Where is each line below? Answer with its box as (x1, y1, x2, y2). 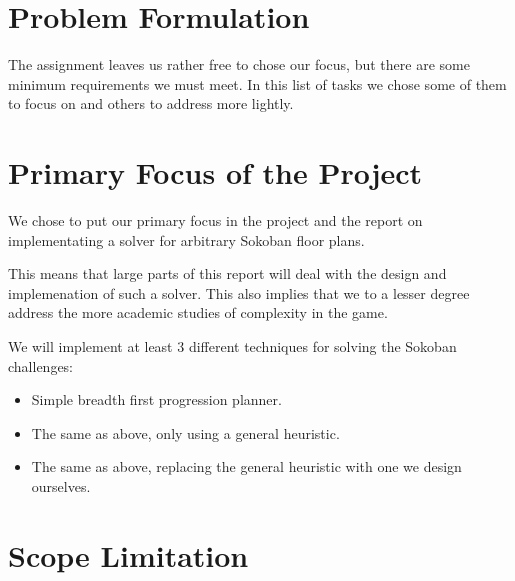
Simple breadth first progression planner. (31, 389, 282, 410)
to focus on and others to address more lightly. (8, 93, 294, 114)
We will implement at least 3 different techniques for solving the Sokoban (8, 336, 457, 356)
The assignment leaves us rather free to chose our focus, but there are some (8, 54, 470, 75)
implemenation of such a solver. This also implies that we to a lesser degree (8, 282, 470, 303)
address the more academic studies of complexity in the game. (8, 302, 388, 323)
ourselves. (31, 475, 91, 496)
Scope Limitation (8, 534, 249, 575)
